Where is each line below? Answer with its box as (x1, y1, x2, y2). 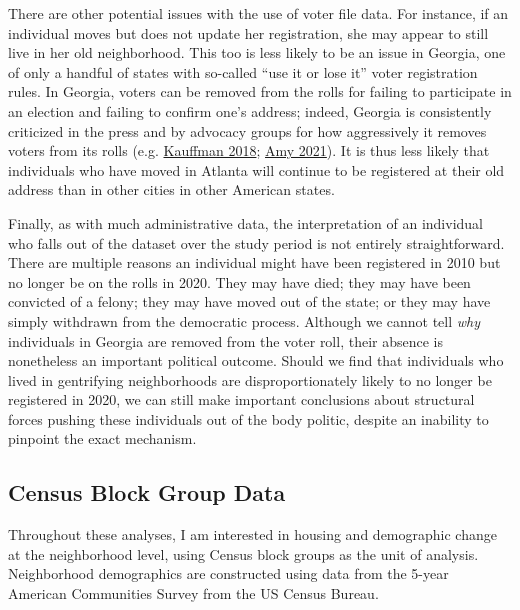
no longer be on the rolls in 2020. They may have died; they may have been (8, 271, 471, 292)
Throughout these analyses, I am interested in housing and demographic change (8, 524, 497, 545)
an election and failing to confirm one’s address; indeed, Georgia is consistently (8, 100, 492, 121)
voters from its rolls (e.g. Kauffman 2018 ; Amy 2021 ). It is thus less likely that (8, 140, 490, 161)
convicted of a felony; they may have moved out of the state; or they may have (8, 291, 491, 312)
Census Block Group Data (8, 477, 286, 508)
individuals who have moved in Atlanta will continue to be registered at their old (8, 159, 505, 180)
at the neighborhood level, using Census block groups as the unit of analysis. (8, 543, 479, 564)
